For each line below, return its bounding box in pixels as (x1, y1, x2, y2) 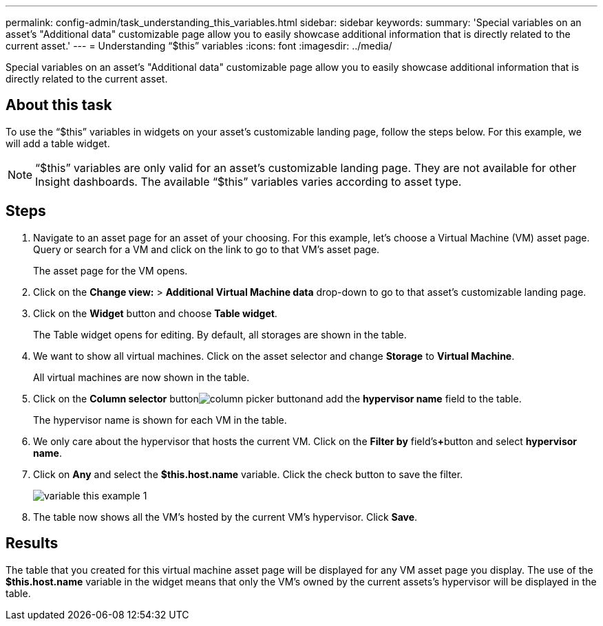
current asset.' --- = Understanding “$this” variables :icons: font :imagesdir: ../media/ (6, 40, 392, 52)
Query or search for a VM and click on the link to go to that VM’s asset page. (33, 243, 380, 255)
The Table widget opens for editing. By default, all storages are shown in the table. (33, 328, 407, 341)
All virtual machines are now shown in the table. (33, 371, 250, 383)
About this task (6, 96, 112, 114)
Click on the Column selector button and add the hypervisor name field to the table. (33, 392, 522, 404)
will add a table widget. (6, 137, 110, 149)
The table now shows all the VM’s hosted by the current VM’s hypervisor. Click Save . (33, 510, 418, 523)
